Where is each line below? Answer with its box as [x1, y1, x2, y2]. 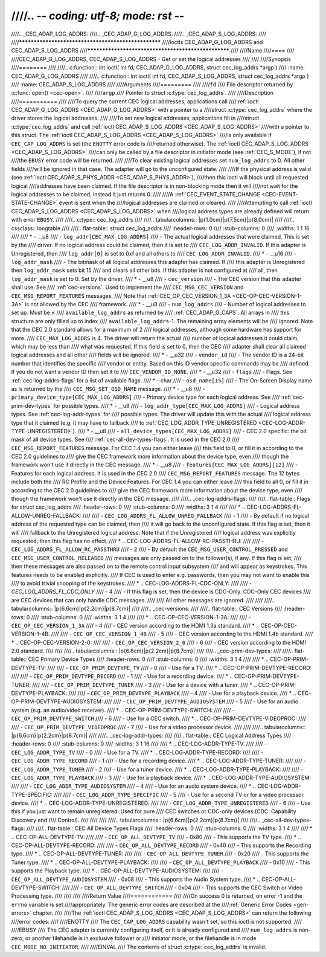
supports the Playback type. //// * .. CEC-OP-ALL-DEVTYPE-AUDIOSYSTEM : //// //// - [11, 867, 223, 874]
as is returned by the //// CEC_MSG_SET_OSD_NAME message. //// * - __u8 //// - [11, 385, 205, 392]
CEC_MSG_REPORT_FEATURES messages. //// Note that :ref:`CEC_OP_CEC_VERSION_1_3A [11, 292, 231, 299]
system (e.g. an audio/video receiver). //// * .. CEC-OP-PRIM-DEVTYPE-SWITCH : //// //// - [11, 706, 235, 714]
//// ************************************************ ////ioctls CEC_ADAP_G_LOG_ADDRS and [11, 38, 263, 45]
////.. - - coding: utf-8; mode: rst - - [11, 9, 185, 22]
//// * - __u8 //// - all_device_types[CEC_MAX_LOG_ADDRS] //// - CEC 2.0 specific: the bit [77, 427, 307, 434]
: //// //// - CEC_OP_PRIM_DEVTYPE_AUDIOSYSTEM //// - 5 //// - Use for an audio [101, 698, 299, 705]
